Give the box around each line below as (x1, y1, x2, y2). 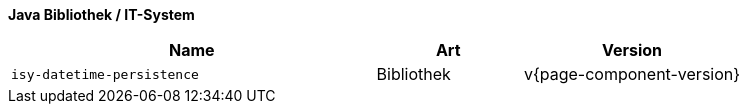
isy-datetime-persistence (11, 66, 199, 82)
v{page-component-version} (523, 64, 741, 84)
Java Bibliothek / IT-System (8, 6, 195, 23)
